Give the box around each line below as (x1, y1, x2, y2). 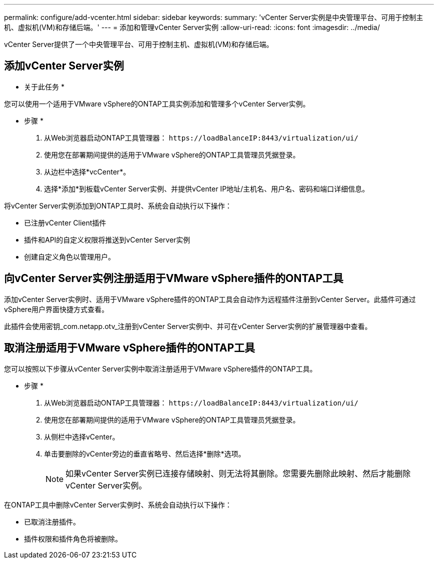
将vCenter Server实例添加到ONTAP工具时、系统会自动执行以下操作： (4, 201, 232, 210)
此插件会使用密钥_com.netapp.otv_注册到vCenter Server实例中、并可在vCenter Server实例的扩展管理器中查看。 (4, 321, 372, 330)
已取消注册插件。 (24, 517, 80, 526)
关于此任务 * (24, 82, 64, 91)
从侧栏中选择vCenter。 (44, 432, 119, 441)
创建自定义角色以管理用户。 (24, 252, 115, 261)
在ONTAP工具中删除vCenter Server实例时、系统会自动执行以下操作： (4, 500, 232, 509)
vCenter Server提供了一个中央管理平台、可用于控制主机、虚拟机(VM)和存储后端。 (4, 40, 273, 48)
